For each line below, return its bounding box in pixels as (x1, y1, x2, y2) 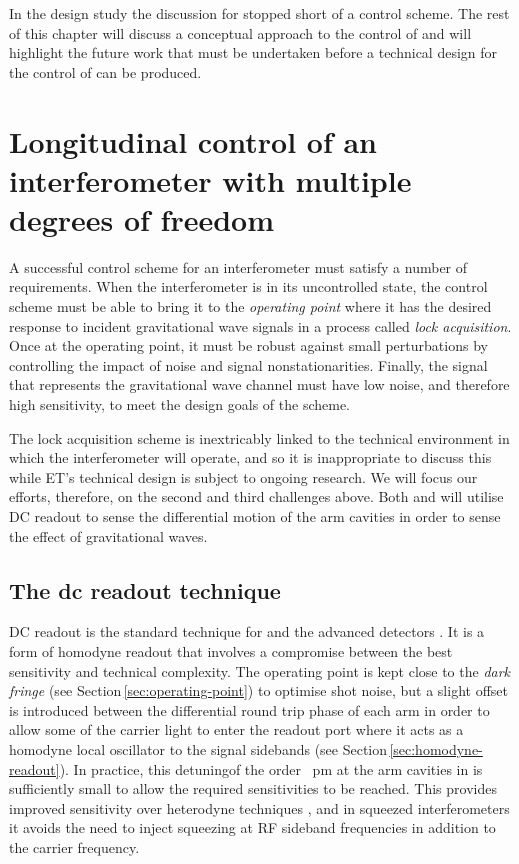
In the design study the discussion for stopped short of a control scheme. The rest (9, 3, 510, 23)
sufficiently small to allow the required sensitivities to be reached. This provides (9, 778, 497, 799)
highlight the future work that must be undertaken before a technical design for (9, 42, 498, 63)
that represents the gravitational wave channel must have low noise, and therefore (9, 374, 510, 395)
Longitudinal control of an (9, 120, 377, 161)
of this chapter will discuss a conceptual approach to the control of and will (9, 22, 472, 43)
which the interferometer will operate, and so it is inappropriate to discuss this (9, 447, 492, 468)
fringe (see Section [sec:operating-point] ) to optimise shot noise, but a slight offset (9, 680, 508, 701)
